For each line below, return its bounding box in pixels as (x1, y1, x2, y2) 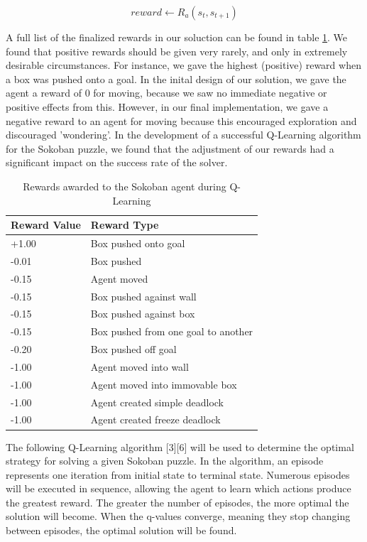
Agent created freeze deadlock (90, 412, 221, 427)
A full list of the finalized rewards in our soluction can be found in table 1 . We (6, 30, 348, 44)
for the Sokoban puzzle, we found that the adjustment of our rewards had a (6, 141, 334, 156)
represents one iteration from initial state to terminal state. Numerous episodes (6, 467, 350, 482)
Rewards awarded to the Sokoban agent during (23, 178, 226, 193)
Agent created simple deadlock (90, 394, 224, 409)
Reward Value (11, 217, 81, 232)
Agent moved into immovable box (90, 376, 237, 391)
